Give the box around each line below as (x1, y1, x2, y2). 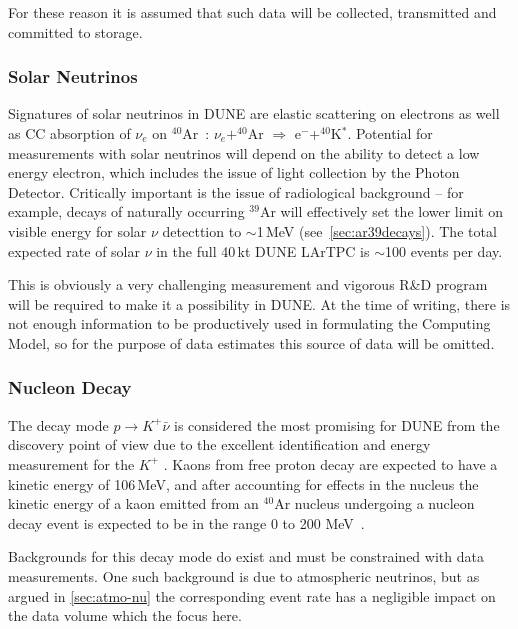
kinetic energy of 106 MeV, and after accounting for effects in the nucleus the (8, 473, 479, 494)
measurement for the (8, 453, 135, 474)
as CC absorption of (8, 123, 131, 143)
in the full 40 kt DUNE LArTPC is (156, 240, 370, 261)
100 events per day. (384, 240, 503, 261)
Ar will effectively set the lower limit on (259, 201, 504, 222)
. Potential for (347, 123, 433, 143)
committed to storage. (8, 21, 143, 42)
